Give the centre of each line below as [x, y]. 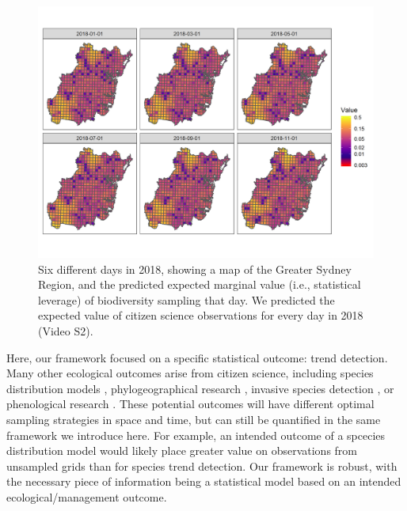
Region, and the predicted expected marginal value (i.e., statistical [200, 284]
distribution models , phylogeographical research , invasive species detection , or [200, 388]
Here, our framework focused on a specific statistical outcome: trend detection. [197, 357]
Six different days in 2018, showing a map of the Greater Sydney [195, 269]
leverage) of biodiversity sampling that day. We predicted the [186, 299]
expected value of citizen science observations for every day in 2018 [201, 315]
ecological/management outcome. [87, 496]
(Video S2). [66, 330]
